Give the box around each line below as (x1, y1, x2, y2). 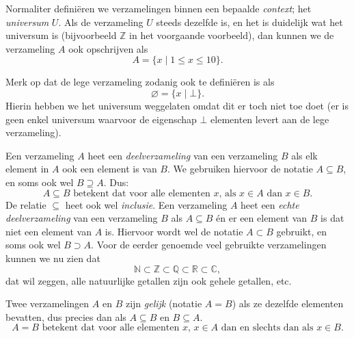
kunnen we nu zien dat (5, 250, 100, 265)
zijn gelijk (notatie (125, 296, 202, 311)
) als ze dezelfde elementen (232, 296, 344, 311)
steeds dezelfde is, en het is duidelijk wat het (156, 14, 343, 29)
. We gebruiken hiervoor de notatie (167, 161, 313, 176)
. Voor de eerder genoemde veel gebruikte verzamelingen (91, 237, 327, 252)
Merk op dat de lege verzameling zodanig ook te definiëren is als (5, 75, 275, 89)
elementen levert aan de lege (210, 112, 329, 126)
